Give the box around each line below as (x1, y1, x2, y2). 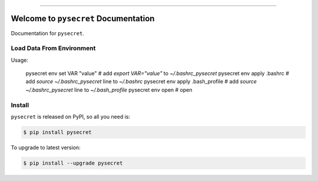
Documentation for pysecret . (11, 29, 85, 36)
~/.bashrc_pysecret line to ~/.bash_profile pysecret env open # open (25, 86, 193, 93)
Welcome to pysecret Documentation (11, 14, 155, 24)
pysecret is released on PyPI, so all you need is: (11, 113, 131, 120)
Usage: (11, 56, 29, 63)
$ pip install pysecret (23, 129, 92, 135)
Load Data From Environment (11, 44, 96, 52)
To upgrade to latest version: (11, 144, 81, 151)
